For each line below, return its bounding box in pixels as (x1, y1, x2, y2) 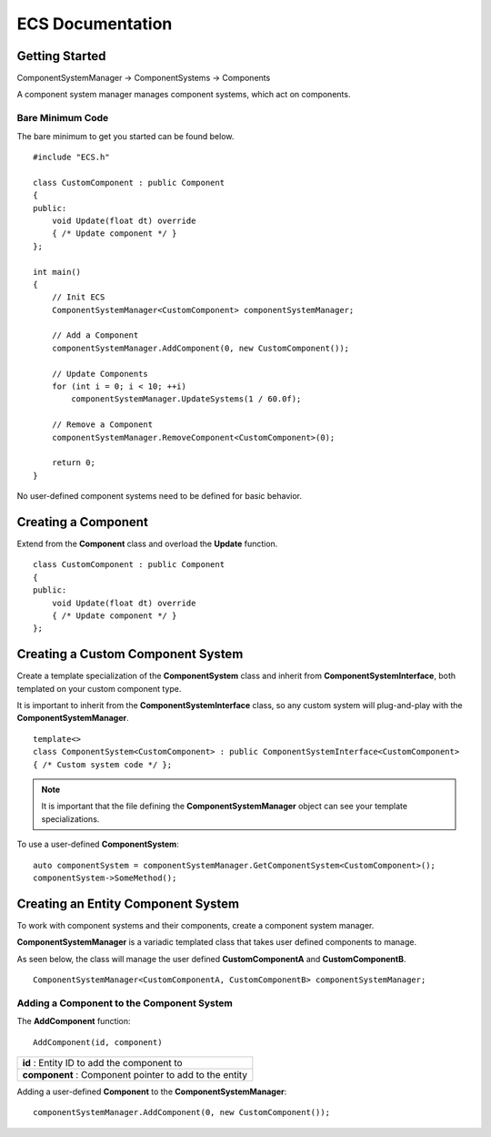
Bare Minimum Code (16, 112, 109, 125)
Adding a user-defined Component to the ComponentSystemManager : (16, 1086, 287, 1097)
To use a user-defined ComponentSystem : (16, 838, 179, 850)
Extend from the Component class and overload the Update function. (16, 538, 278, 550)
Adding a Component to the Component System (16, 997, 234, 1010)
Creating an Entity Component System (16, 896, 240, 911)
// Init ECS (51, 292, 105, 302)
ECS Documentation (16, 14, 173, 34)
